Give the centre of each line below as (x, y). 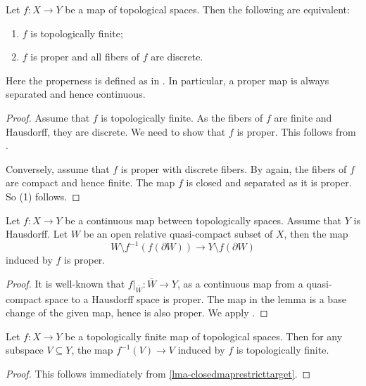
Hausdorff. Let (37, 234)
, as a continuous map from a (240, 283)
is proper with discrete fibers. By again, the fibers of (234, 168)
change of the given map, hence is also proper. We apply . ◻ (137, 313)
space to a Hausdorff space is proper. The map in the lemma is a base (195, 298)
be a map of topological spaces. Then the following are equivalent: (207, 9)
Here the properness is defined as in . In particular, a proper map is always (168, 80)
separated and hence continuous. (76, 94)
